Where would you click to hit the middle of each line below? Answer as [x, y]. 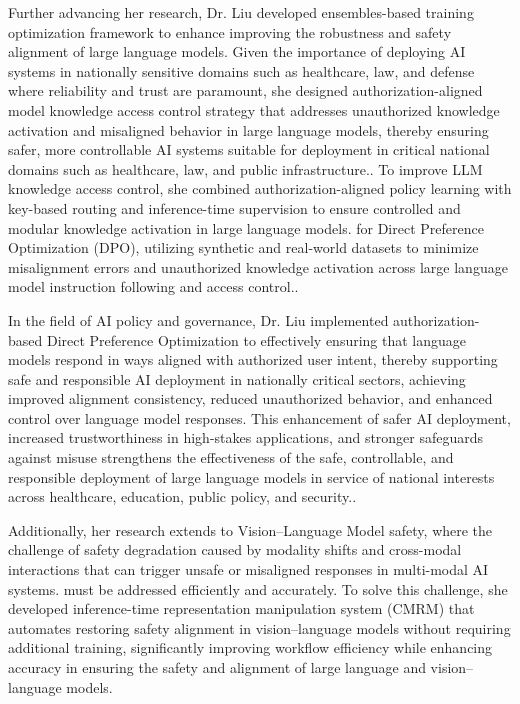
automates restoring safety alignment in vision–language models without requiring [259, 627]
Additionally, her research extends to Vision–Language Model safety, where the [250, 529]
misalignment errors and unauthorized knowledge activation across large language [258, 266]
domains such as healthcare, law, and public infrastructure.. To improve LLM [245, 168]
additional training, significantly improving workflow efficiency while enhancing [250, 647]
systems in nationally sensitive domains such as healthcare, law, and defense [241, 70]
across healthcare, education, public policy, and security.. [182, 496]
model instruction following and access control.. [153, 286]
